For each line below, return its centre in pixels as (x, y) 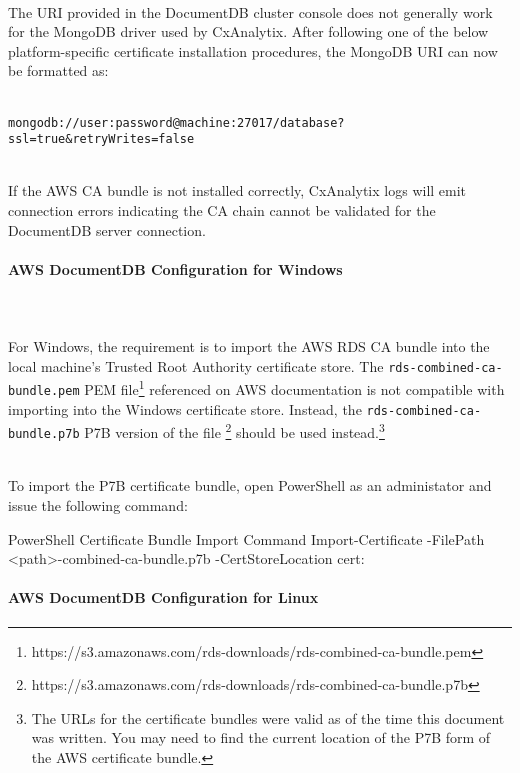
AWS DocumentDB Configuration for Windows (175, 268)
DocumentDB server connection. (107, 229)
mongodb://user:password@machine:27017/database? (176, 122)
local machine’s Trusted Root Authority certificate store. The (196, 365)
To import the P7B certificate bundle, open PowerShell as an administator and (250, 485)
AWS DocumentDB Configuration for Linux (163, 597)
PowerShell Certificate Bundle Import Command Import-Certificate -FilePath (246, 538)
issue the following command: (98, 504)
